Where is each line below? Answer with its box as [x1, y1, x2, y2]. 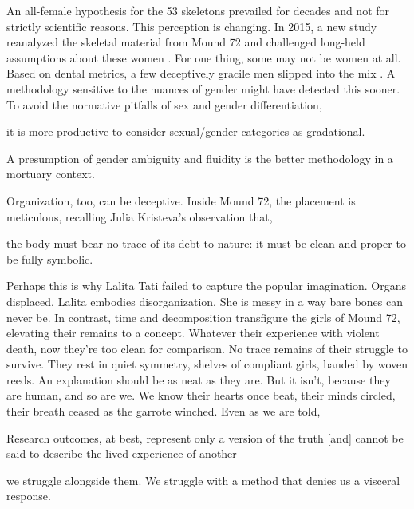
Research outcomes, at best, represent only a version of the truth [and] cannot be [6, 429, 404, 446]
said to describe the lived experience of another [6, 445, 237, 462]
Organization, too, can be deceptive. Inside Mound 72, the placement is [6, 192, 356, 209]
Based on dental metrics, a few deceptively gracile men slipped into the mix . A [6, 65, 396, 82]
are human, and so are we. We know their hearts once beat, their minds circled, [6, 387, 396, 404]
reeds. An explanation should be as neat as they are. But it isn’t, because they [6, 371, 391, 388]
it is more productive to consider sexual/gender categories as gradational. [6, 123, 365, 140]
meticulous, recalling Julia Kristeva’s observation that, [6, 208, 273, 225]
